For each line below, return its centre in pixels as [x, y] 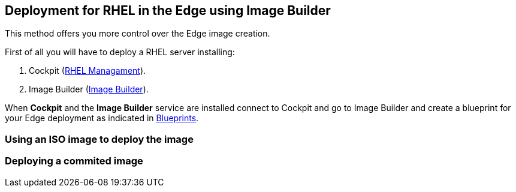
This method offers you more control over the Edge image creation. [138, 34]
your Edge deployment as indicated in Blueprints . [102, 118]
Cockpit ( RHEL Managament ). [87, 71]
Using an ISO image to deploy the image [99, 139]
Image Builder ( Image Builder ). [89, 89]
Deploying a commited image [74, 161]
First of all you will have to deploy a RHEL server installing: [120, 52]
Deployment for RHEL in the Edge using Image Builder [168, 10]
